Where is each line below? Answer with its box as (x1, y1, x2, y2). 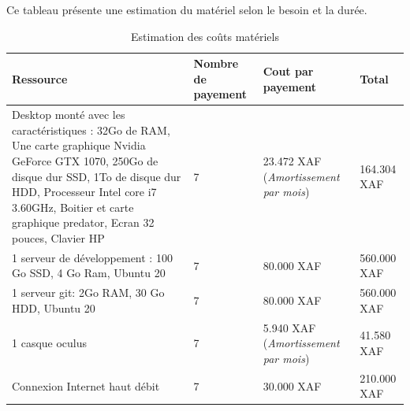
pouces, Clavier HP (12, 229, 105, 246)
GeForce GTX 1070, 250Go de (12, 153, 158, 168)
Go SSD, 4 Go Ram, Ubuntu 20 (12, 265, 166, 281)
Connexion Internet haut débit (12, 377, 160, 394)
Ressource (12, 70, 68, 87)
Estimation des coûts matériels (131, 28, 279, 44)
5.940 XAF (263, 319, 316, 335)
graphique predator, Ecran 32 (12, 214, 155, 231)
